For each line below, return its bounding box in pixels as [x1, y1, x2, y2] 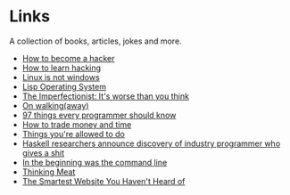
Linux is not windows [21, 71, 100, 82]
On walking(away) [21, 100, 89, 110]
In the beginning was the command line [21, 157, 168, 167]
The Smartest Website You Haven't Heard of [21, 175, 186, 186]
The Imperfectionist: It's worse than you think [21, 91, 190, 102]
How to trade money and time [21, 118, 132, 130]
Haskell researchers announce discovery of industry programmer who [21, 138, 281, 149]
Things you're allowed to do [21, 128, 125, 139]
